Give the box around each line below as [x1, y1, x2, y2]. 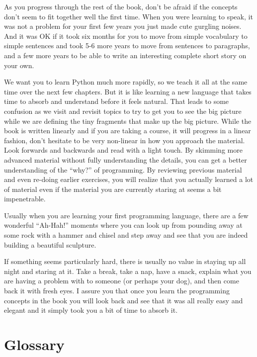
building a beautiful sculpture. [4, 239, 96, 250]
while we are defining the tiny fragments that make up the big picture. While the [4, 115, 252, 126]
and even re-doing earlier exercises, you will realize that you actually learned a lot [4, 174, 254, 184]
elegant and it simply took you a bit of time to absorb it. [4, 305, 178, 315]
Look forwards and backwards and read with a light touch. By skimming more [4, 145, 243, 155]
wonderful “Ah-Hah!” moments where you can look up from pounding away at [4, 220, 243, 230]
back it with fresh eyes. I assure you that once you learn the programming [4, 285, 230, 296]
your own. [4, 60, 34, 70]
